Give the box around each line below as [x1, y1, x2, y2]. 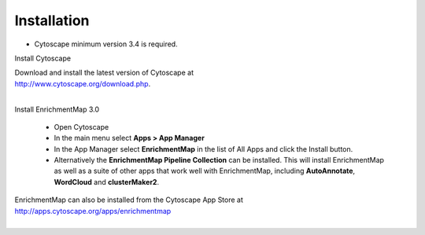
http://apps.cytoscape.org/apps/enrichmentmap [14, 206, 172, 215]
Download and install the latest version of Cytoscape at [14, 68, 194, 78]
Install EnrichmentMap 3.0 [14, 105, 100, 114]
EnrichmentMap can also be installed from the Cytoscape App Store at [14, 195, 244, 204]
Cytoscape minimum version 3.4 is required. [34, 39, 178, 49]
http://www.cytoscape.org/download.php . [14, 79, 151, 88]
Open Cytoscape [54, 122, 109, 131]
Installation [14, 12, 90, 29]
